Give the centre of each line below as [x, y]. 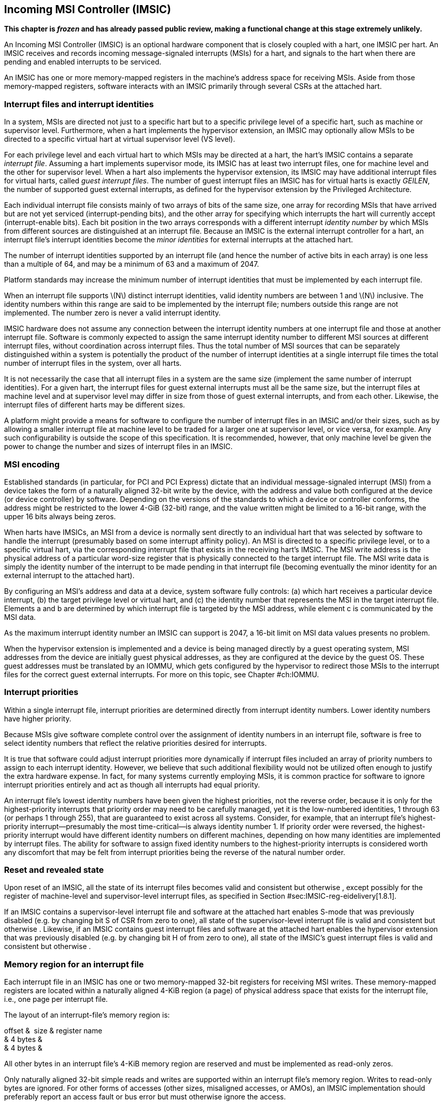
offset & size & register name [53, 1031]
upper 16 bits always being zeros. [60, 516]
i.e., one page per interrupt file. [56, 999]
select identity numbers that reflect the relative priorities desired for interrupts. [135, 743]
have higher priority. [38, 718]
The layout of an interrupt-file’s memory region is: [87, 1015]
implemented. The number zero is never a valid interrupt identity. [113, 313]
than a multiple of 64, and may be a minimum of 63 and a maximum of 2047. [132, 264]
